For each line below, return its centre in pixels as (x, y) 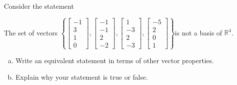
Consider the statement (39, 6)
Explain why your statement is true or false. (82, 76)
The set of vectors (31, 32)
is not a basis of (199, 32)
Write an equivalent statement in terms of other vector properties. (115, 60)
